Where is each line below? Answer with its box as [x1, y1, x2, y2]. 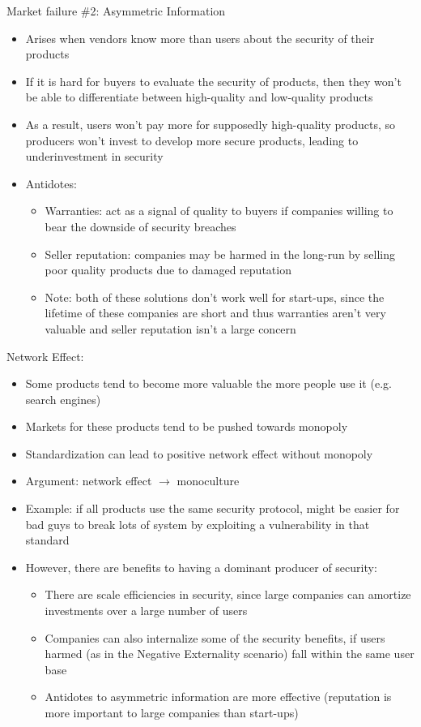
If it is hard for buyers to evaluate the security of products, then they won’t [25, 72, 402, 89]
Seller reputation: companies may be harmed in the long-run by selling [45, 245, 395, 262]
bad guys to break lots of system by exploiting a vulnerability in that [25, 515, 370, 532]
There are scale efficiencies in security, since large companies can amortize [45, 586, 411, 603]
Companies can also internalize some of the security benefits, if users [45, 629, 385, 646]
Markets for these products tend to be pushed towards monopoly [25, 418, 348, 435]
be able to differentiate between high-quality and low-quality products [25, 88, 373, 105]
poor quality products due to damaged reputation [45, 261, 291, 278]
